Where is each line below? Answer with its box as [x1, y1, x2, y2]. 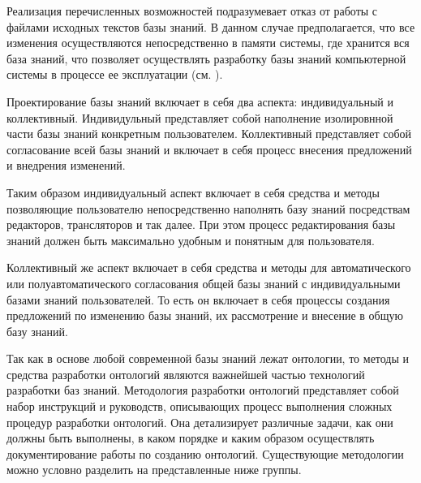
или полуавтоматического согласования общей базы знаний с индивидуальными [6, 274, 401, 291]
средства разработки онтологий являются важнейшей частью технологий [6, 365, 365, 382]
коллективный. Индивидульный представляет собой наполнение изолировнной [6, 109, 393, 126]
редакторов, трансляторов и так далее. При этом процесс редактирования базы [6, 216, 396, 233]
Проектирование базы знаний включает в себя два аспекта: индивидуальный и [6, 93, 393, 110]
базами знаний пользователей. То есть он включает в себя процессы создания [6, 291, 390, 308]
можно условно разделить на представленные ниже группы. [6, 461, 302, 478]
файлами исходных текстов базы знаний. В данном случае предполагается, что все [6, 18, 415, 35]
